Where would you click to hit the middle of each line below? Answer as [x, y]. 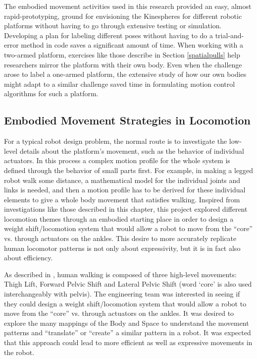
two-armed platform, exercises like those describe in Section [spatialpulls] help [122, 54]
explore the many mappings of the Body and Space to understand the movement [127, 323]
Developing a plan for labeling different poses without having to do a [109, 35]
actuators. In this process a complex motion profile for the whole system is [117, 160]
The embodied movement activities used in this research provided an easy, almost [128, 6]
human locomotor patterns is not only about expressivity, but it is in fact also [122, 248]
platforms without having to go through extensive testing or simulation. [113, 26]
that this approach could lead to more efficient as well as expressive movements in [128, 342]
